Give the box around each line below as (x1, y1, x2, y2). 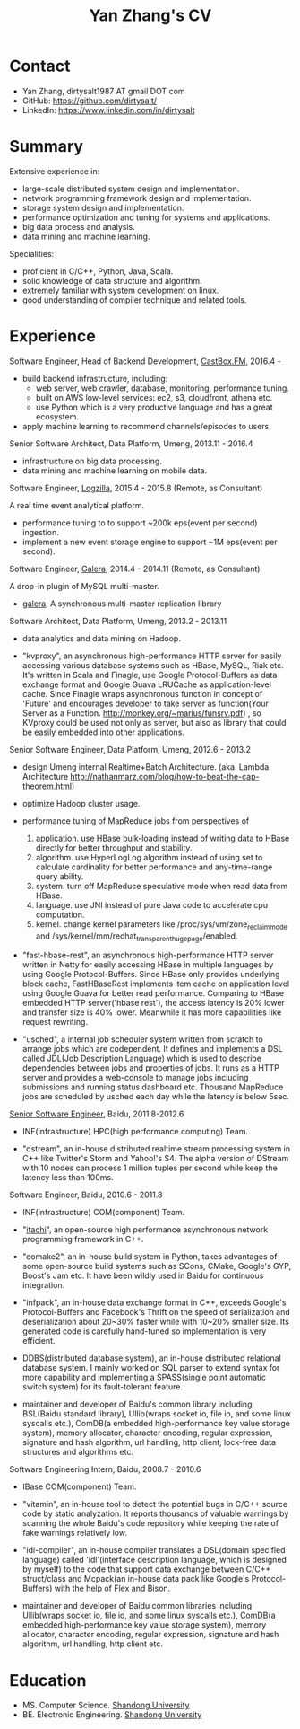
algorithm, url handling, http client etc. (21, 1638, 163, 1649)
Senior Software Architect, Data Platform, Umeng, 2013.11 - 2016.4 (9, 437, 253, 449)
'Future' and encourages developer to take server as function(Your (21, 698, 269, 709)
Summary (9, 137, 83, 157)
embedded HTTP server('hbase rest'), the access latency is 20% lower (21, 998, 285, 1009)
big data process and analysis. (21, 221, 136, 232)
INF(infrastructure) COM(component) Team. (21, 1207, 185, 1218)
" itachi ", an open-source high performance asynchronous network (21, 1224, 269, 1235)
